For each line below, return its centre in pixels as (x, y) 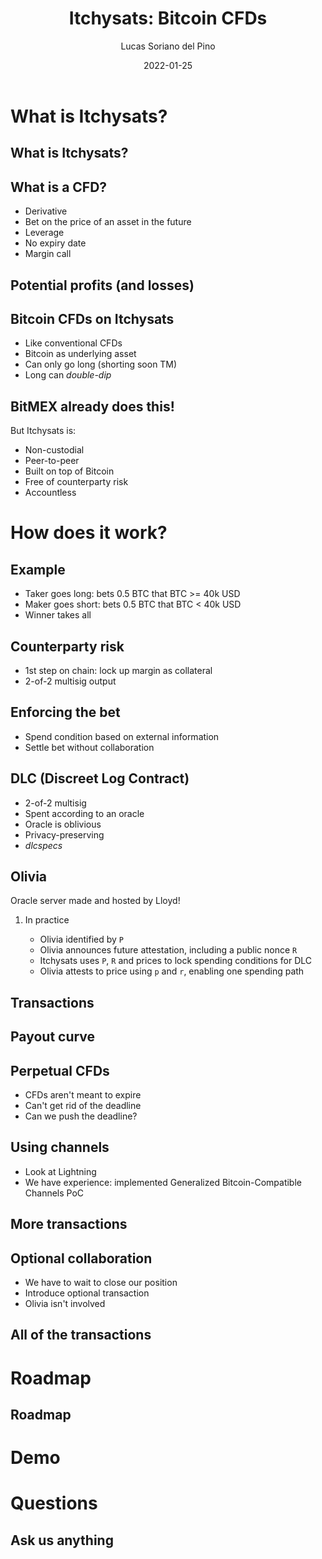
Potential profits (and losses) (102, 285)
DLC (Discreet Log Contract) (100, 778)
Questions (54, 1503)
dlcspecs (43, 845)
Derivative (46, 211)
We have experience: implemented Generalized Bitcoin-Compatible (163, 1182)
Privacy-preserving (64, 834)
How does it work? (89, 533)
